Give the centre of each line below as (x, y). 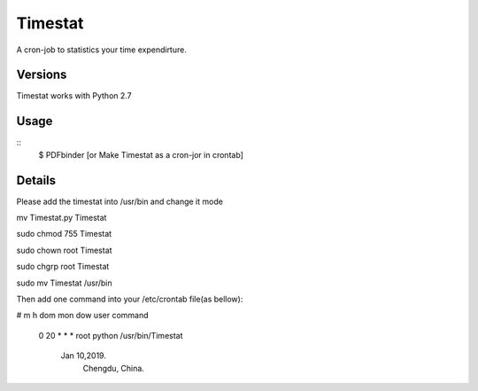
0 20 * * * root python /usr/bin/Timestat (111, 335)
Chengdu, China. (114, 368)
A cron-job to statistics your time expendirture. (102, 50)
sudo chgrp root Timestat (63, 267)
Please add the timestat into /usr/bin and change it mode (119, 201)
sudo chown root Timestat (64, 250)
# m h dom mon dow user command (83, 316)
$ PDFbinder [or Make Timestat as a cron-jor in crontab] (141, 154)
